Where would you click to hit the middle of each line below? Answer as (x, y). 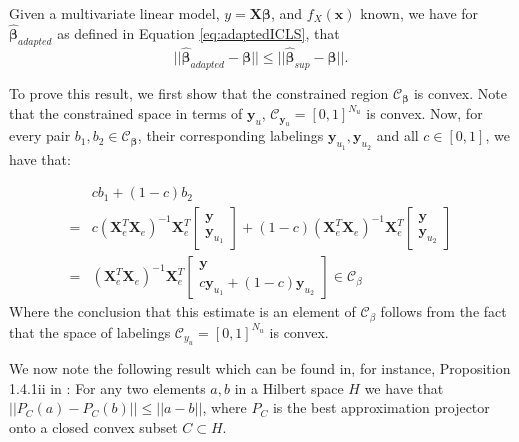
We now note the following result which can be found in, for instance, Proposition (260, 368)
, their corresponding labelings (230, 135)
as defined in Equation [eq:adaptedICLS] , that (198, 32)
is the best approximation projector (381, 407)
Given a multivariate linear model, (114, 13)
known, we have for (419, 13)
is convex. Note (460, 92)
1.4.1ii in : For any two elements (107, 387)
